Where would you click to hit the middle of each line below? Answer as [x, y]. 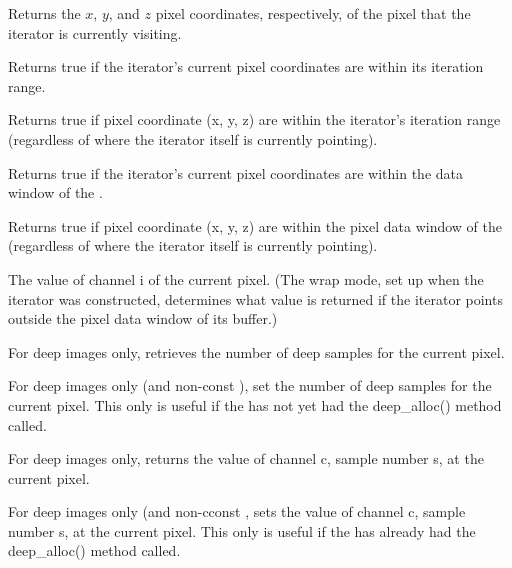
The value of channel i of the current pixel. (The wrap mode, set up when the [246, 278]
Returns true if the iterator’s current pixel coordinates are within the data [235, 172]
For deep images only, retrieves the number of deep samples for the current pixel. [256, 351]
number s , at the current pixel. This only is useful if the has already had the [242, 530]
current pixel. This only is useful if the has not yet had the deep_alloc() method [255, 404]
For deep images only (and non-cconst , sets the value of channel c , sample [237, 511]
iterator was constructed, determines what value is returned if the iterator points [255, 298]
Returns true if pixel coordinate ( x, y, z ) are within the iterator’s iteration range [254, 119]
